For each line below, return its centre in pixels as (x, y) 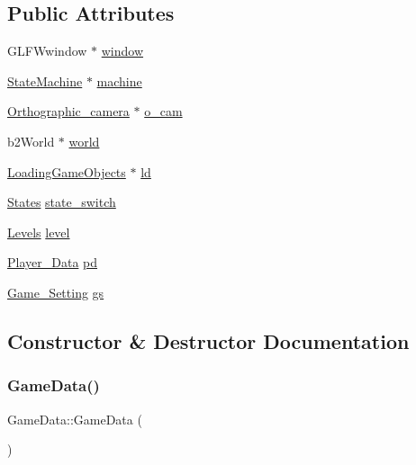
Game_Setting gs (56, 292)
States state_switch (62, 202)
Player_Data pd (53, 262)
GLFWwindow (47, 51)
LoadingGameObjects (67, 171)
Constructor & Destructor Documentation (208, 340)
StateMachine (45, 80)
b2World (31, 141)
